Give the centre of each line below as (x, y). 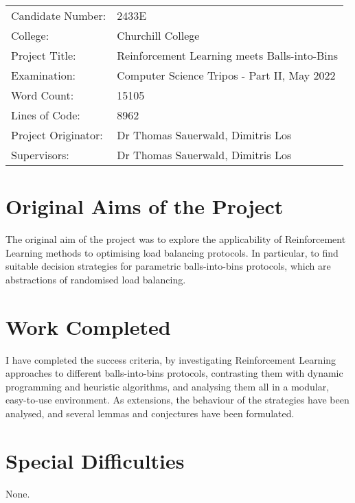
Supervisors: (40, 155)
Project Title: (44, 55)
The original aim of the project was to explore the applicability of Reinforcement (176, 239)
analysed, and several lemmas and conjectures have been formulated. (150, 413)
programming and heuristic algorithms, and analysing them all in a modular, (168, 386)
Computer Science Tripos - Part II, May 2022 (226, 75)
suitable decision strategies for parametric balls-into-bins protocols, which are (168, 266)
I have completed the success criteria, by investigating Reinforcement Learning (171, 359)
